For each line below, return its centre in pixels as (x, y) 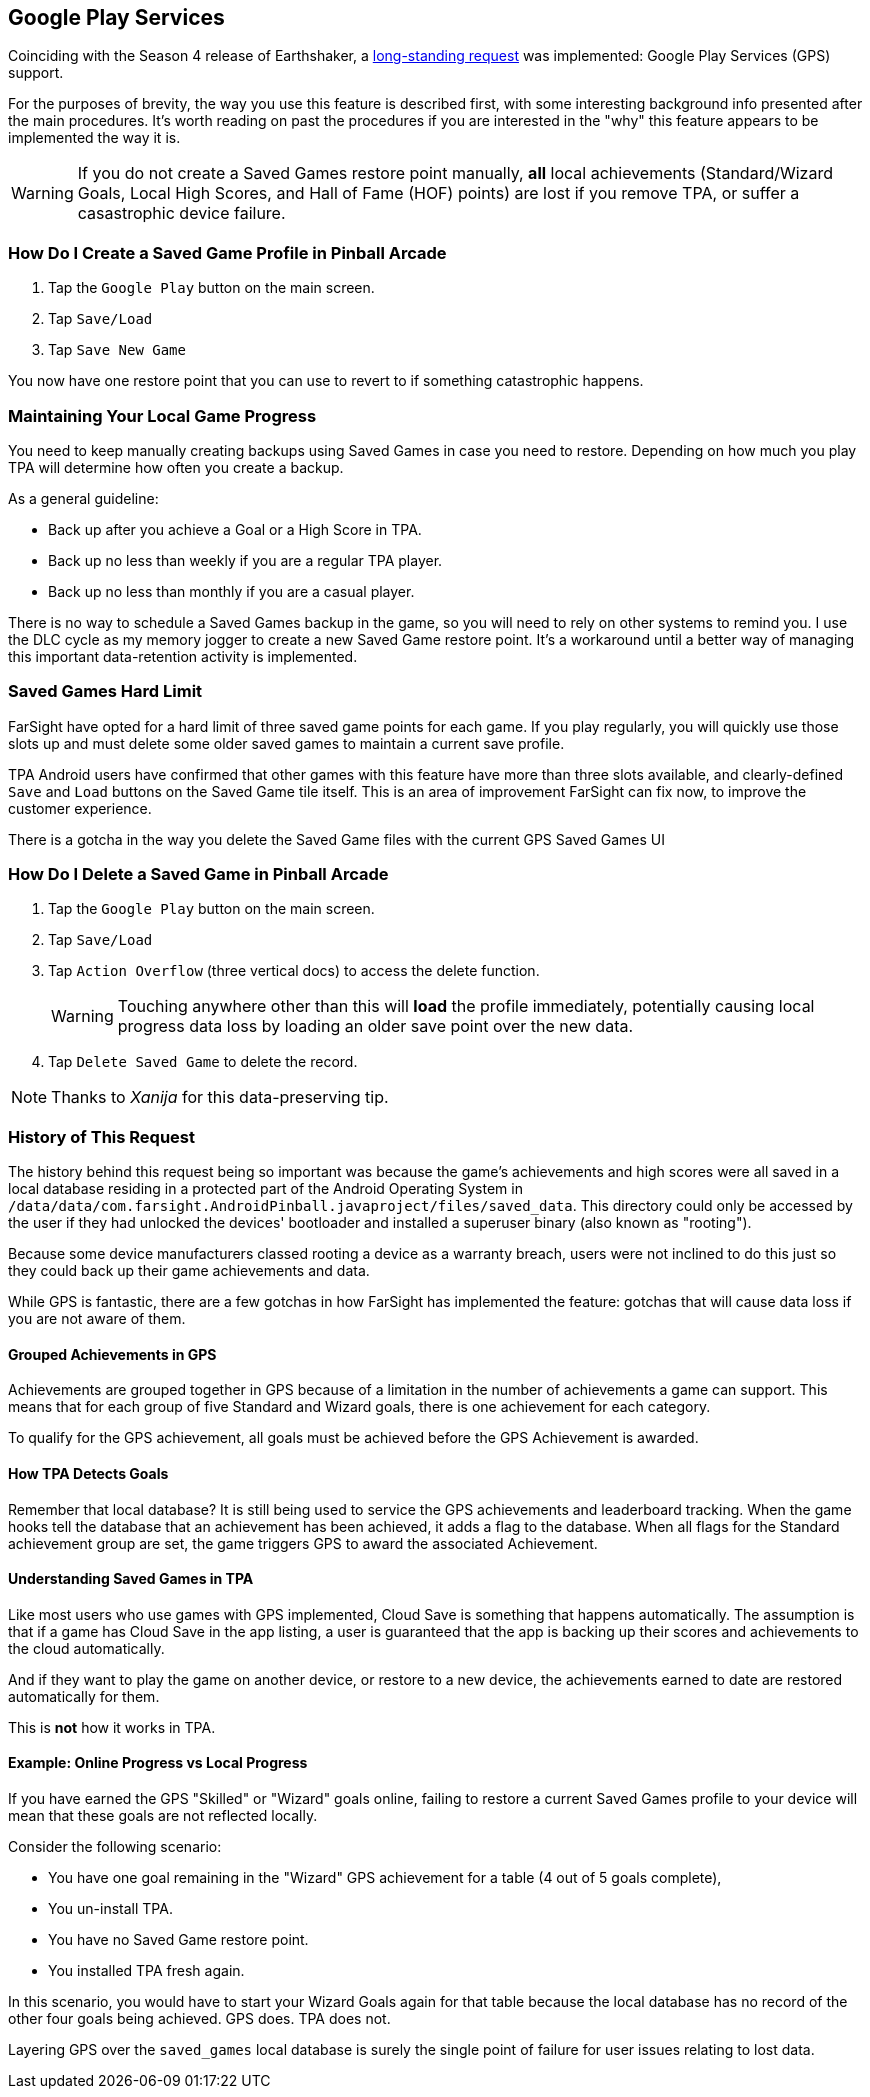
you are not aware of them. (97, 1319)
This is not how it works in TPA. (112, 1727)
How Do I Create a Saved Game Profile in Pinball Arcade (227, 252)
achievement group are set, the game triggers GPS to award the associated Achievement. (303, 1543)
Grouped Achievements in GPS (112, 1354)
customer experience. (80, 808)
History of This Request (101, 1136)
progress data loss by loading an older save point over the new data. (375, 1026)
